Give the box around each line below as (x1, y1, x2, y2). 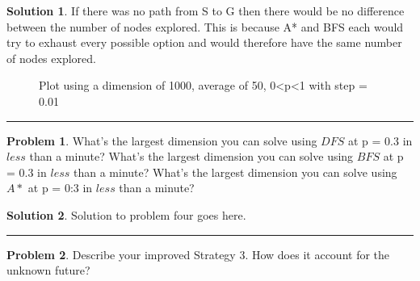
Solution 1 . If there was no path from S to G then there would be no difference (6, 2, 405, 19)
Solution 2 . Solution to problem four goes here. (6, 206, 246, 223)
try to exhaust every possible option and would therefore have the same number (6, 34, 402, 51)
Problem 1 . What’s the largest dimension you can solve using (6, 132, 317, 149)
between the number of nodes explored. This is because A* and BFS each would (6, 18, 404, 35)
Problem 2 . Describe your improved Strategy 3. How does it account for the (6, 245, 390, 262)
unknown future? (6, 262, 90, 279)
